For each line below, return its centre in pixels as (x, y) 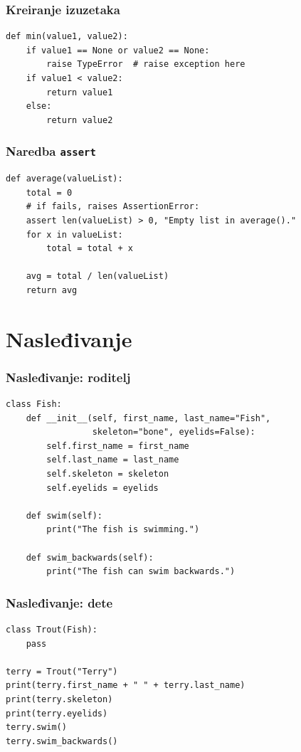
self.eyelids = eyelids (102, 488)
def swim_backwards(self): (90, 557)
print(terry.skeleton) (59, 699)
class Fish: (34, 404)
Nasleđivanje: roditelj (68, 377)
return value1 (80, 92)
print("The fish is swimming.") (123, 530)
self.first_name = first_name (118, 446)
